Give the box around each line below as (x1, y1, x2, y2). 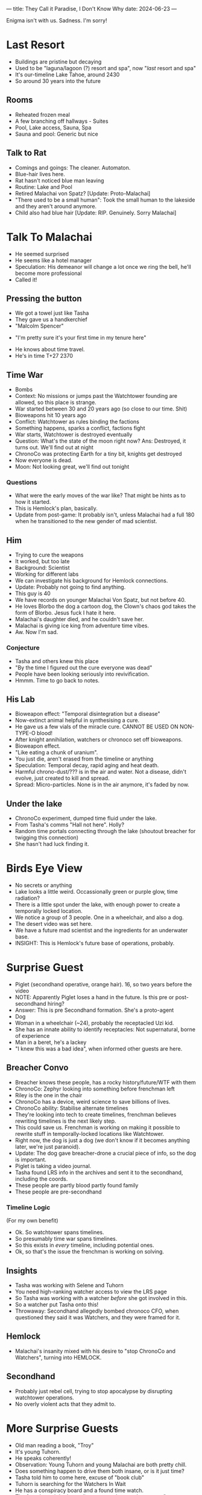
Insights (6, 1266, 38, 1276)
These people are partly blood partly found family (14, 1181, 139, 1189)
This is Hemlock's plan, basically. (14, 505, 98, 512)
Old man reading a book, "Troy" (14, 1441, 94, 1449)
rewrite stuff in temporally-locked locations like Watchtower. (14, 1130, 165, 1137)
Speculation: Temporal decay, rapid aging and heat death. (14, 762, 159, 769)
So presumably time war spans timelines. (14, 1235, 118, 1243)
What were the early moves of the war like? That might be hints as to (14, 492, 186, 499)
